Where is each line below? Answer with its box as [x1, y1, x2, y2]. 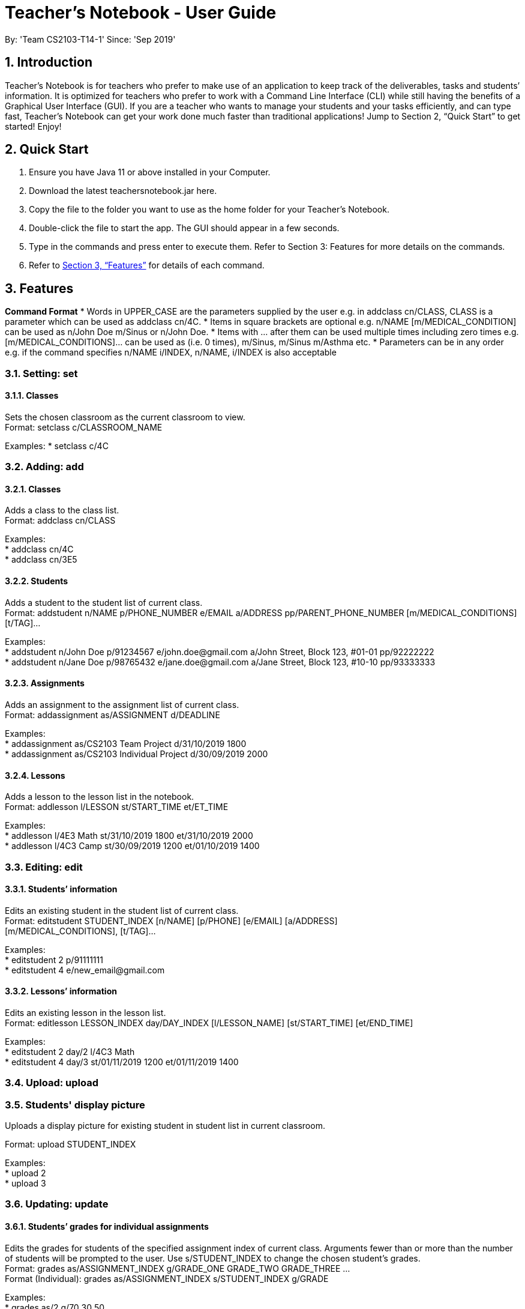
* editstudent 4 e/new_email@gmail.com [5, 964, 165, 975]
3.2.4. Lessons [5, 770, 65, 781]
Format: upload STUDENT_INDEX [5, 1139, 136, 1150]
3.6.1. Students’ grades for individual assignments [5, 1221, 209, 1232]
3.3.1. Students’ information [5, 884, 118, 895]
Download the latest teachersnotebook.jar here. [29, 186, 217, 196]
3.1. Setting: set [5, 367, 78, 379]
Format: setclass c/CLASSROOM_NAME [5, 422, 163, 432]
